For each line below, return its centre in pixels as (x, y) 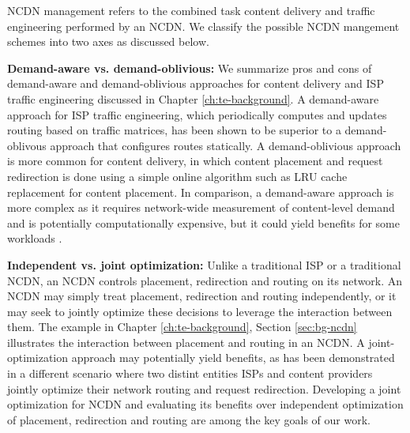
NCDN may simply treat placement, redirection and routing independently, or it (202, 296)
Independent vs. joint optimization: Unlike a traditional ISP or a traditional (204, 264)
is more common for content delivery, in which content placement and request (195, 161)
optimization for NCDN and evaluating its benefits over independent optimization (205, 404)
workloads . (35, 238)
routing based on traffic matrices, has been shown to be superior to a (174, 130)
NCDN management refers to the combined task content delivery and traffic (191, 10)
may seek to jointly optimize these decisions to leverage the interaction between (200, 311)
